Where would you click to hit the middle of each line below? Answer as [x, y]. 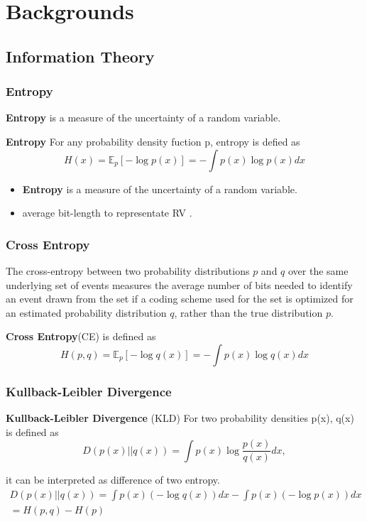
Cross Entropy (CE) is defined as [81, 336]
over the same [318, 270]
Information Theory [80, 56]
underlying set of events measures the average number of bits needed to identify [179, 284]
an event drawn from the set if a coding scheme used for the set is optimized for [180, 299]
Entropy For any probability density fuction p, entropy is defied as [153, 141]
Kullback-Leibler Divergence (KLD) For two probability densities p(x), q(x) [180, 418]
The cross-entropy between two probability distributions [128, 270]
